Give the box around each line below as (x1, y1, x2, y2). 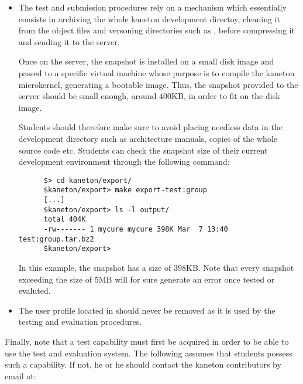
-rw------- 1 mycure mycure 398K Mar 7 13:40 (43, 225, 228, 233)
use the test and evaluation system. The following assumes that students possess (5, 346, 292, 359)
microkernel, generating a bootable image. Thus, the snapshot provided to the (18, 78, 298, 90)
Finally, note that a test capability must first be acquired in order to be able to (5, 335, 289, 347)
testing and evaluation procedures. (18, 315, 142, 328)
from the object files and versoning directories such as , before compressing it (18, 24, 295, 36)
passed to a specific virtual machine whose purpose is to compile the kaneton (18, 66, 295, 79)
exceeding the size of (18, 273, 92, 285)
